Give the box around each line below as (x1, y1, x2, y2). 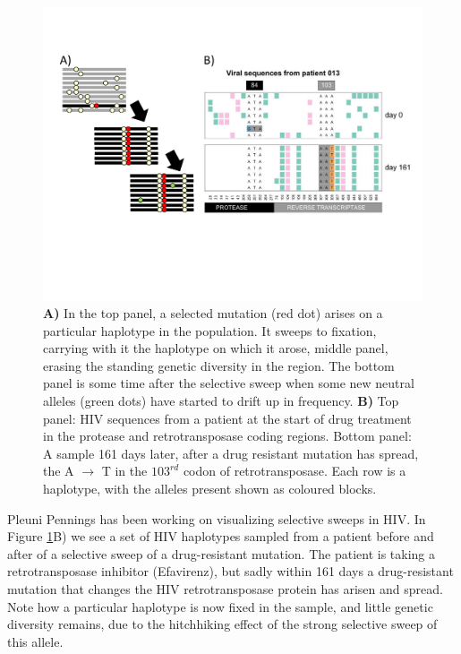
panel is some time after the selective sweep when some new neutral (43, 374, 414, 392)
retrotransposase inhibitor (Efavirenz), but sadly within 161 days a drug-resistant (7, 562, 454, 581)
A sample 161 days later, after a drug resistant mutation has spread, (43, 443, 419, 462)
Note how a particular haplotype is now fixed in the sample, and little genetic (7, 597, 433, 615)
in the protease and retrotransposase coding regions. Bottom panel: (43, 426, 412, 445)
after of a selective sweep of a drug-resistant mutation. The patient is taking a (7, 544, 436, 563)
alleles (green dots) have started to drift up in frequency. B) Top (43, 392, 399, 410)
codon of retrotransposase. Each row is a (183, 461, 406, 480)
